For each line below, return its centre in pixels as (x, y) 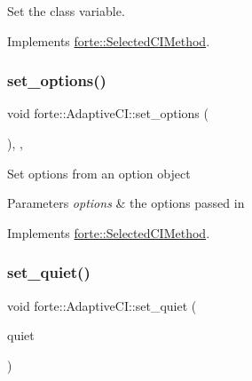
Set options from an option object (99, 173)
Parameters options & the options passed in (126, 203)
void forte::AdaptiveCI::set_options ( (108, 113)
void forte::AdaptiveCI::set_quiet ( (102, 305)
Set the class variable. (66, 11)
